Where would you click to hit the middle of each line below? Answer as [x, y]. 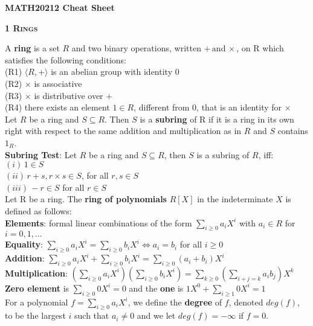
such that [92, 315]
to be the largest [35, 315]
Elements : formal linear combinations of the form [98, 222]
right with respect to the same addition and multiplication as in [123, 131]
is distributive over [69, 95]
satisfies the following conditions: [66, 59]
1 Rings [21, 27]
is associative [58, 83]
